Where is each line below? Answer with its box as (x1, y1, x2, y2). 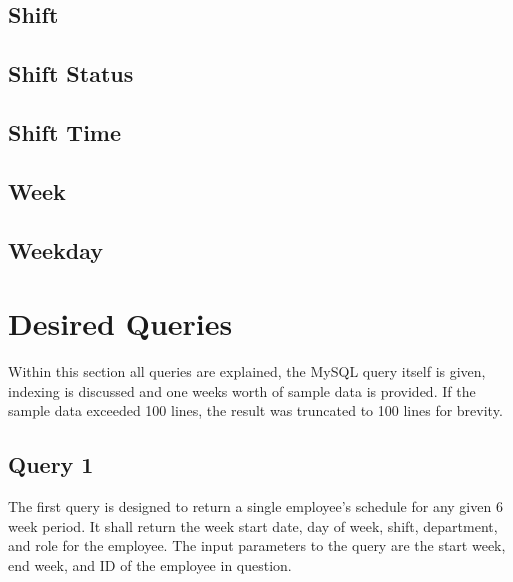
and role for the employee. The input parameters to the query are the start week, (8, 535, 506, 556)
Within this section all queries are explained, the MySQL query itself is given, (8, 361, 486, 382)
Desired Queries (8, 303, 233, 344)
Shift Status (8, 58, 134, 89)
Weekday (8, 234, 104, 265)
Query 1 (8, 449, 94, 480)
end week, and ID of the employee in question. (8, 554, 292, 575)
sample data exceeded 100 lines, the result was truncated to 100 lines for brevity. (8, 400, 503, 421)
